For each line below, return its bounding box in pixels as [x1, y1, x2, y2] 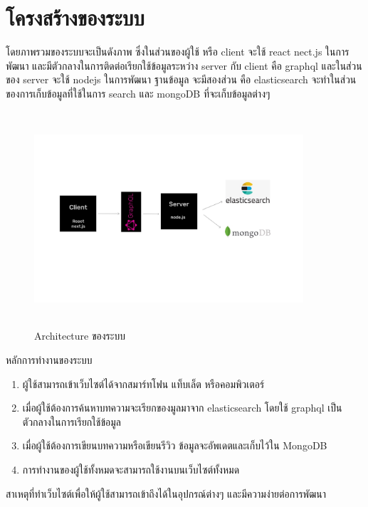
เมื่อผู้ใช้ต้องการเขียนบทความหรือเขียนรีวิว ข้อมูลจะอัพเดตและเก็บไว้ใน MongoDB [22, 438, 327, 453]
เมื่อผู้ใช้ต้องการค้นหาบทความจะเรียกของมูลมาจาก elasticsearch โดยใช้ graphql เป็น [22, 400, 342, 415]
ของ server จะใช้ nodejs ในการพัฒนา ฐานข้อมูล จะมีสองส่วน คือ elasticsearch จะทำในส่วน [6, 72, 357, 87]
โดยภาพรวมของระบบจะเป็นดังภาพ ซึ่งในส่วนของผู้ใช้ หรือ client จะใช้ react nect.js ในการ [6, 44, 349, 59]
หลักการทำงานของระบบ [6, 352, 93, 367]
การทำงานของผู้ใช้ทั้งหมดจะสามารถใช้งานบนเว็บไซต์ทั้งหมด [22, 462, 240, 477]
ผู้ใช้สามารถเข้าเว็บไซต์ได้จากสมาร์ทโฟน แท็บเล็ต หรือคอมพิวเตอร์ [22, 376, 265, 391]
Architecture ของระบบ [34, 328, 125, 343]
